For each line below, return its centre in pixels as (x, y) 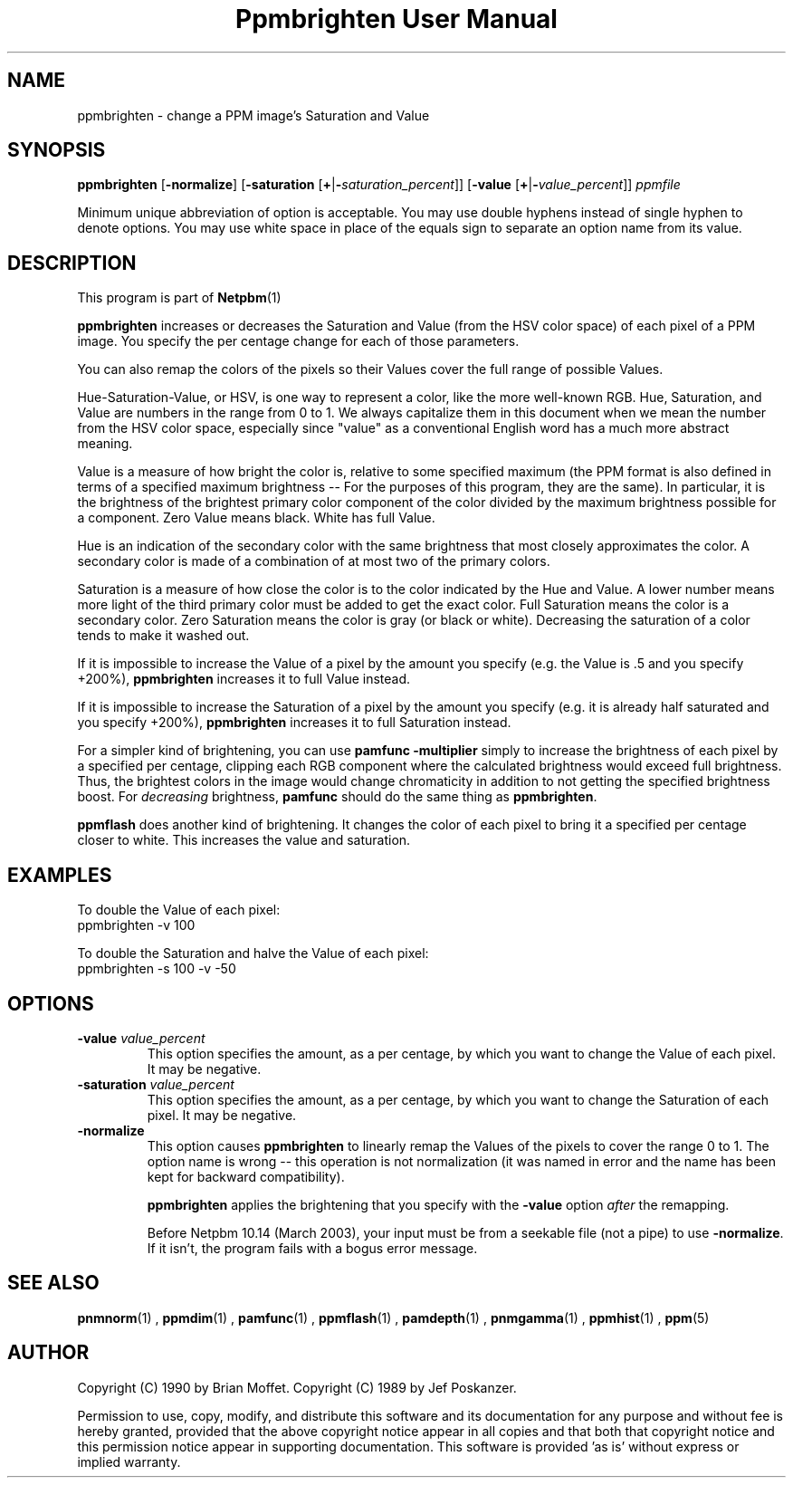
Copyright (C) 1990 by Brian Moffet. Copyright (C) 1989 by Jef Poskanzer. (297, 1387)
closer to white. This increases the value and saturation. (244, 840)
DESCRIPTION (72, 263)
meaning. (105, 444)
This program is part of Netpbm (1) (179, 298)
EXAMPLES (60, 875)
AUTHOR (48, 1353)
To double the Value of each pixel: (179, 910)
